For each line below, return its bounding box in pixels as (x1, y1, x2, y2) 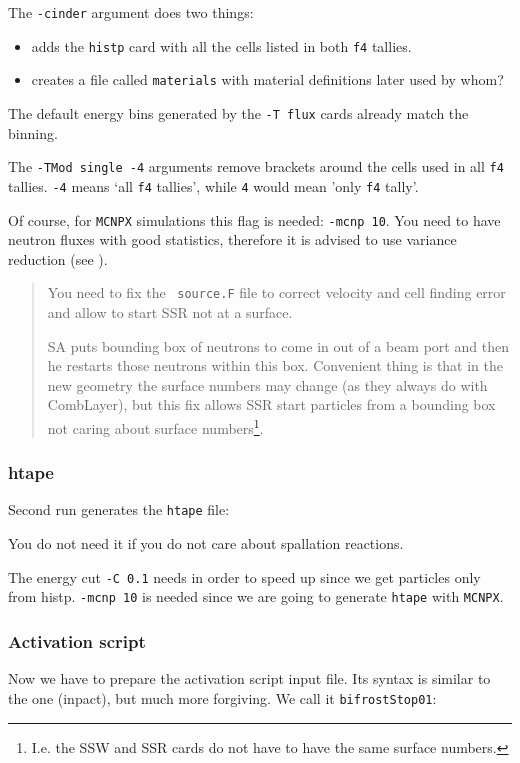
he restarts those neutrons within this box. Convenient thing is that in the (47, 355, 504, 376)
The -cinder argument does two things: (8, 2, 254, 22)
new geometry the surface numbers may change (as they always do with (47, 374, 488, 395)
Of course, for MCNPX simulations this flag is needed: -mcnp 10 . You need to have (8, 209, 501, 230)
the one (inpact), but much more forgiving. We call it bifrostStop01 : (8, 687, 437, 708)
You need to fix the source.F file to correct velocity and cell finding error (47, 282, 506, 303)
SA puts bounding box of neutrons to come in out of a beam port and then (47, 335, 509, 356)
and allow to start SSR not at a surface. (47, 302, 293, 323)
